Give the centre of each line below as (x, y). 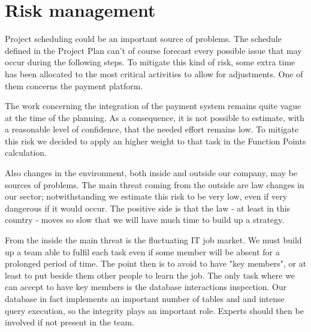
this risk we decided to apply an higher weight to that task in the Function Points (155, 141)
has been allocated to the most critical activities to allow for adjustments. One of (154, 73)
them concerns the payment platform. (74, 85)
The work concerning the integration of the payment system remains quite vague (153, 106)
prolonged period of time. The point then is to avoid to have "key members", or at (156, 263)
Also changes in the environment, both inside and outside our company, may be (151, 173)
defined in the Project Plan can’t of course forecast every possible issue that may (153, 50)
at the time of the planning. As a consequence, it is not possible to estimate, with (155, 117)
